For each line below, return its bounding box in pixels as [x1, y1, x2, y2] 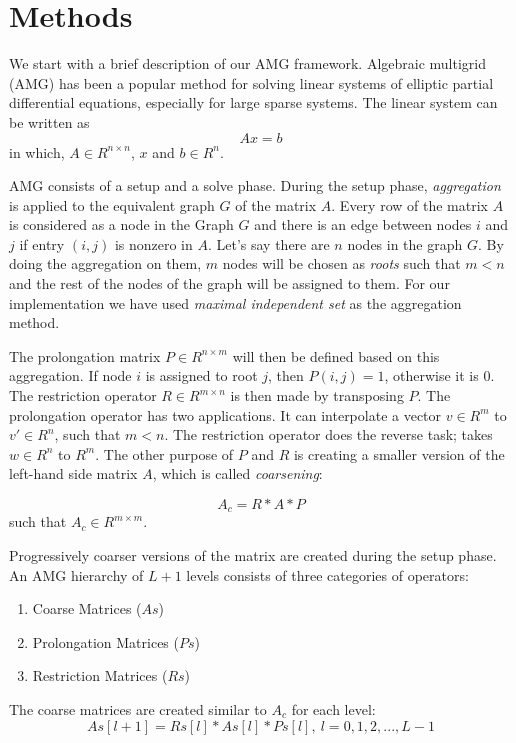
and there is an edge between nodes [254, 214, 472, 235]
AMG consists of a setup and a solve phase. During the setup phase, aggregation [9, 175, 501, 196]
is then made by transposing [230, 385, 404, 406]
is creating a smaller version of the [293, 443, 505, 464]
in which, [9, 141, 65, 162]
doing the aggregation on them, [9, 253, 202, 274]
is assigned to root [145, 365, 258, 386]
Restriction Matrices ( [32, 665, 168, 686]
